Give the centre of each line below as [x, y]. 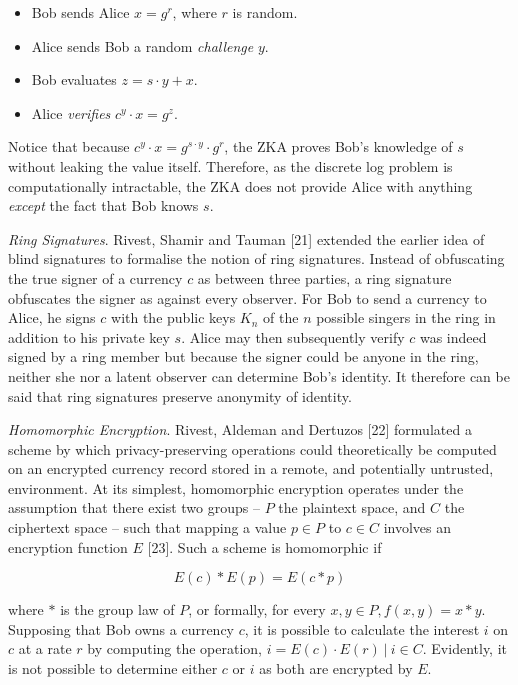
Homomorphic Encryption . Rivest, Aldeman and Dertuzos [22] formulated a [240, 429]
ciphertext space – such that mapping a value [147, 527]
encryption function [68, 546]
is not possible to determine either [113, 668]
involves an [417, 527]
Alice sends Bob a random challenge [142, 45]
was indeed [453, 336]
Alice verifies [71, 112]
